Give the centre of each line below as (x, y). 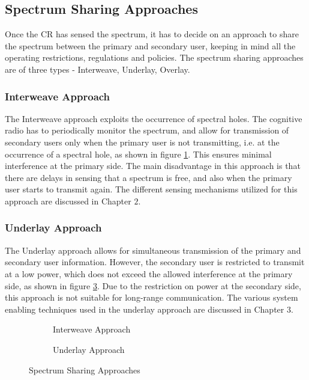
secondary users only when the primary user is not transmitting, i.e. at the (142, 142)
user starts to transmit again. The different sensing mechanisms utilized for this (151, 189)
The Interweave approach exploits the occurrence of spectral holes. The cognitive (154, 118)
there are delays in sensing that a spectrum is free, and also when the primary (148, 177)
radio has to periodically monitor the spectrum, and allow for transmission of (147, 130)
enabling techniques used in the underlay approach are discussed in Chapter (145, 309)
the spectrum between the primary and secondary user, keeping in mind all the (150, 45)
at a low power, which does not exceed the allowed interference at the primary (149, 273)
